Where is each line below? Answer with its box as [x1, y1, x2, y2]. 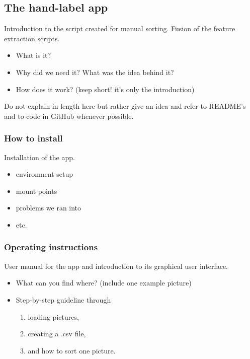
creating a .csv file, [28, 328, 86, 339]
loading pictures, [28, 311, 79, 322]
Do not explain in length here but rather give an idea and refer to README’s [4, 101, 246, 111]
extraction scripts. [4, 33, 60, 43]
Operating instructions [4, 241, 98, 253]
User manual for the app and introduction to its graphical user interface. [4, 260, 228, 271]
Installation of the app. [4, 152, 75, 162]
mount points [16, 185, 57, 196]
